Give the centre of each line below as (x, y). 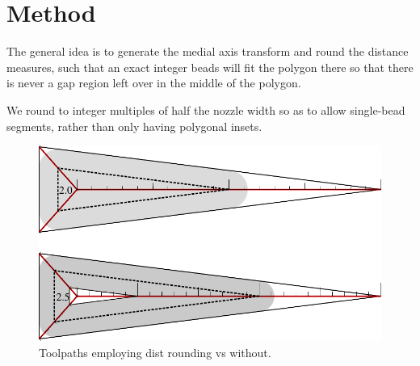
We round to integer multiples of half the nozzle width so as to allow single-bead (206, 109)
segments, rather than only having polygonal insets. (134, 126)
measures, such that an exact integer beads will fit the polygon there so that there (210, 67)
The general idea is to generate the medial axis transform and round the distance (208, 51)
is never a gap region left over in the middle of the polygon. (154, 83)
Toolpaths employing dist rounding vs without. (155, 352)
